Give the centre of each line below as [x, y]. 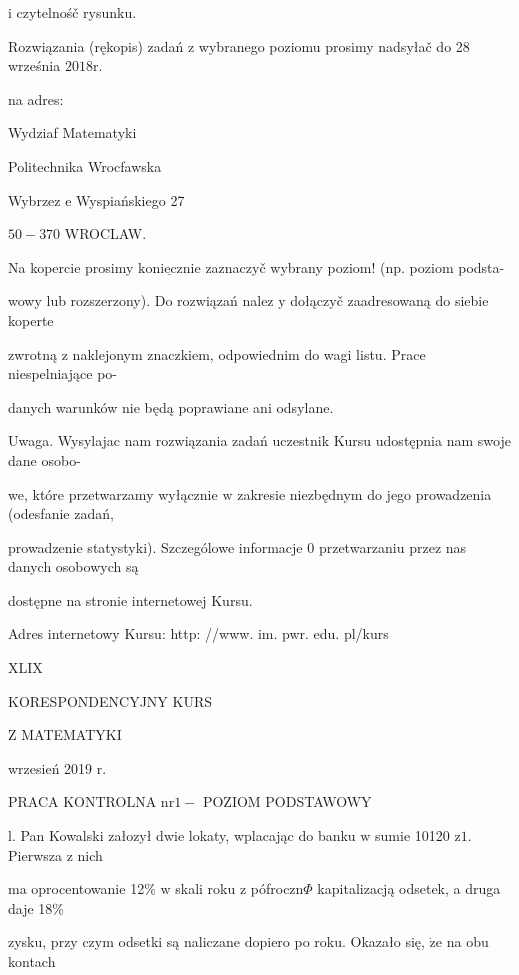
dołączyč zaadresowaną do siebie [389, 300]
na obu [467, 941]
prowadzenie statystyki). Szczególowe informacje [155, 546]
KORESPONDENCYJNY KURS [110, 700]
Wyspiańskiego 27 [130, 199]
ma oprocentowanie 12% [82, 888]
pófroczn [277, 888]
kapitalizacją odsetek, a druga [409, 888]
